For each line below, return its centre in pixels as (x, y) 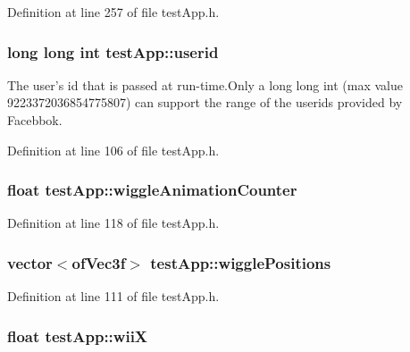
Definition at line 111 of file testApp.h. (113, 296)
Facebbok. (35, 120)
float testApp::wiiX (78, 335)
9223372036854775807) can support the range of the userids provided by (205, 102)
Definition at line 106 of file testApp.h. (113, 150)
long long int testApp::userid (113, 51)
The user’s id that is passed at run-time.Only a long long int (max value (205, 84)
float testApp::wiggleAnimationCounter (152, 190)
